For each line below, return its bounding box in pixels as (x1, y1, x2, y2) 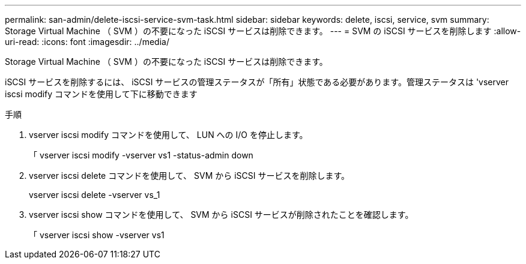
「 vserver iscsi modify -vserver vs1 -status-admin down (29, 150, 253, 160)
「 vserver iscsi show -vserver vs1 (29, 230, 165, 240)
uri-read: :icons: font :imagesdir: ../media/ (5, 37, 169, 47)
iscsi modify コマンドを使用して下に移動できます (5, 89, 198, 99)
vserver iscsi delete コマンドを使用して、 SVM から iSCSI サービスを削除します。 (29, 170, 350, 181)
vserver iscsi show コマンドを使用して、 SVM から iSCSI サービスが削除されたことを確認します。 (29, 209, 414, 220)
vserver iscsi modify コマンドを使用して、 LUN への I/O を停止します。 (29, 130, 308, 140)
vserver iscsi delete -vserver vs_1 (29, 190, 160, 200)
